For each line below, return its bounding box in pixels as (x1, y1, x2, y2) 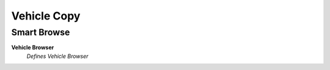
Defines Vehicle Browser (26, 52, 89, 60)
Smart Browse (11, 27, 70, 38)
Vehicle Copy (11, 9, 81, 23)
